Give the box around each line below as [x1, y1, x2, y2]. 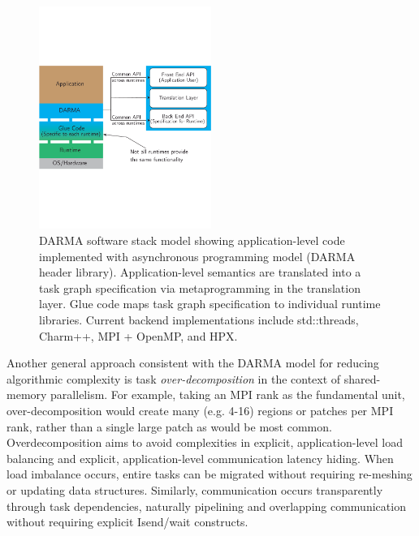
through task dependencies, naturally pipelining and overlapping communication [6, 497, 406, 514]
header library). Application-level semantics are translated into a [39, 264, 361, 281]
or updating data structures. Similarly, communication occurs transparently [6, 481, 383, 498]
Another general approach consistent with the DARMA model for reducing [6, 354, 379, 371]
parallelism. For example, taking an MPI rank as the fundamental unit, [50, 386, 405, 403]
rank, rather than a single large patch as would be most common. [6, 418, 332, 435]
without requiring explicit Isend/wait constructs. [6, 513, 248, 530]
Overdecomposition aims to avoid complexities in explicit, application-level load [6, 434, 403, 451]
